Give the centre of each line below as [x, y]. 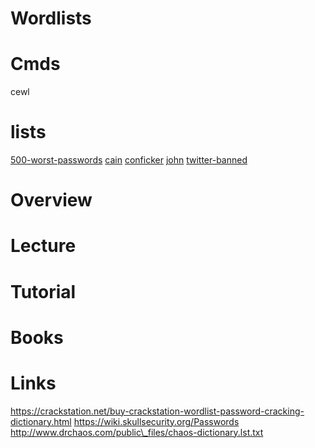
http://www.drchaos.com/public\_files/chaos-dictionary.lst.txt [137, 432]
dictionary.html [41, 421]
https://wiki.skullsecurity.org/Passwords [156, 421]
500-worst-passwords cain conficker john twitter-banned [129, 160]
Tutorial [43, 291]
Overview [51, 200]
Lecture [43, 246]
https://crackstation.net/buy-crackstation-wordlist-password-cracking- [157, 411]
